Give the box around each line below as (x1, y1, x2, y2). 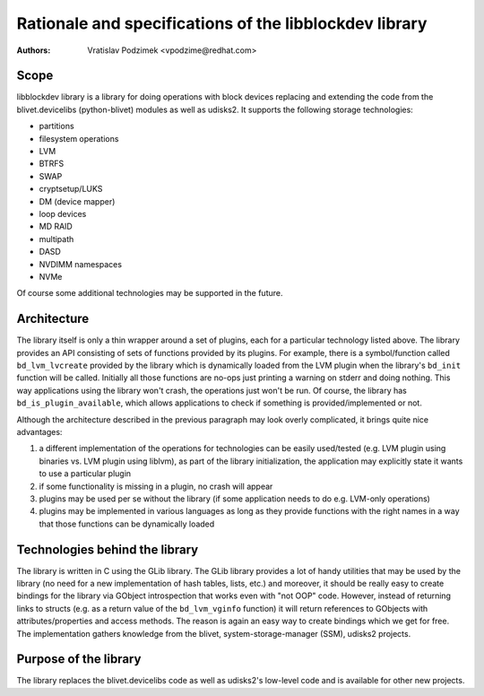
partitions (39, 121, 75, 132)
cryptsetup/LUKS (39, 184, 103, 195)
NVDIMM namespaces (39, 258, 123, 269)
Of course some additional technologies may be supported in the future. (16, 288, 283, 299)
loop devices (39, 208, 87, 219)
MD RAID (39, 221, 73, 232)
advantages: (16, 426, 63, 437)
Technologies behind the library (16, 542, 199, 557)
